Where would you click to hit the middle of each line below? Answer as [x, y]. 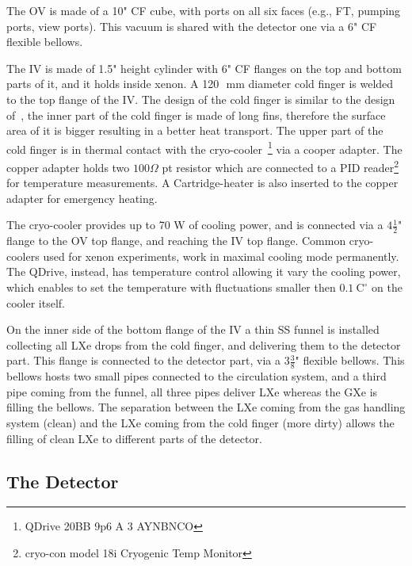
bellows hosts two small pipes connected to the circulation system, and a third [196, 376]
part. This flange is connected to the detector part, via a [143, 360]
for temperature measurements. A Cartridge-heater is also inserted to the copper [202, 183]
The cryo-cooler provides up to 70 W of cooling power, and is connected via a [195, 225]
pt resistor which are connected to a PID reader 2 [280, 166]
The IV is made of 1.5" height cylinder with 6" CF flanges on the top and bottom [204, 68]
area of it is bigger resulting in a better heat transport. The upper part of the [195, 130]
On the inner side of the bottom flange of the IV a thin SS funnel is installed [193, 329]
